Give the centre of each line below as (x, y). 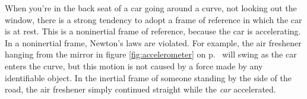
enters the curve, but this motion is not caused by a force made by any (134, 66)
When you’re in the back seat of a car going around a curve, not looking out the (151, 8)
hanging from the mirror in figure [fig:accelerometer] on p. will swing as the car (151, 54)
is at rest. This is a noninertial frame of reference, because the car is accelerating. (153, 31)
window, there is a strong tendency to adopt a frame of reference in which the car (153, 19)
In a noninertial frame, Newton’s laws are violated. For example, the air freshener (153, 42)
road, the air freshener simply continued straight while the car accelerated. (140, 89)
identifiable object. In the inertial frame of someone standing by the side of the (148, 77)
